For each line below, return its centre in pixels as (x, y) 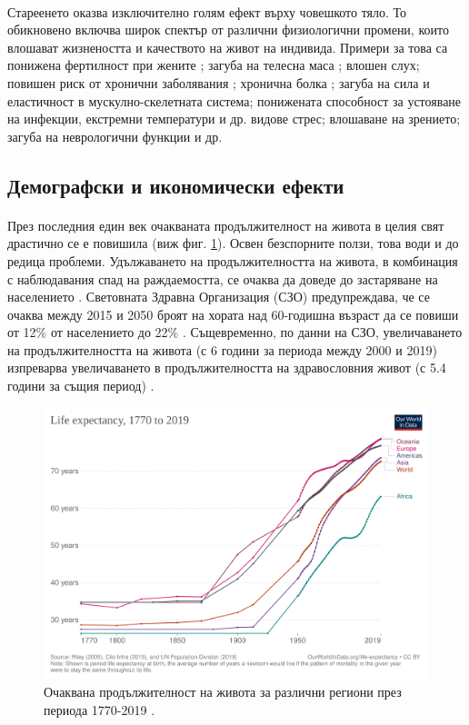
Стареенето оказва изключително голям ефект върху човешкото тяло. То (207, 11)
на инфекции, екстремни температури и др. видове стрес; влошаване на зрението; (234, 119)
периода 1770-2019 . (100, 710)
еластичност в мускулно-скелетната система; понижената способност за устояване (234, 100)
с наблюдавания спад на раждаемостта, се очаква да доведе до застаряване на (223, 278)
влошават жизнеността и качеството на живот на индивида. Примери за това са (228, 47)
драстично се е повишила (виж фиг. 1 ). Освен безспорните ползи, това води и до (233, 243)
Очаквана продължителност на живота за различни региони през (223, 692)
